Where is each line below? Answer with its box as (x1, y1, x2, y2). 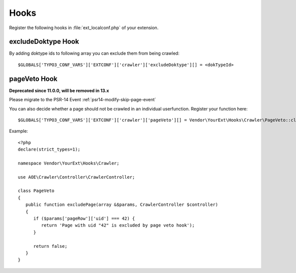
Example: (9, 128, 28, 134)
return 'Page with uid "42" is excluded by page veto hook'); (41, 223, 195, 228)
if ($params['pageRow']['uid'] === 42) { (33, 216, 135, 221)
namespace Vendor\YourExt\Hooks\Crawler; (18, 160, 119, 166)
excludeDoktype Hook (9, 38, 79, 46)
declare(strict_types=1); (18, 147, 81, 153)
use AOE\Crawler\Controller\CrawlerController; (18, 174, 135, 180)
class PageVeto (18, 188, 55, 194)
